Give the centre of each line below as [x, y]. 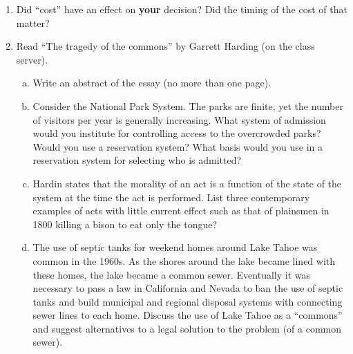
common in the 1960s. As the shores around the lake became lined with [184, 260]
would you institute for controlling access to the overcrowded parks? [177, 133]
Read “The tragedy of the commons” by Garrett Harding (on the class [165, 46]
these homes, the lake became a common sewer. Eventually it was [171, 274]
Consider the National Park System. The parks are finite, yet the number [188, 105]
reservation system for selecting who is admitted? [137, 160]
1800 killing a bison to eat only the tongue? [125, 224]
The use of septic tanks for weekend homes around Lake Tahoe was [175, 247]
